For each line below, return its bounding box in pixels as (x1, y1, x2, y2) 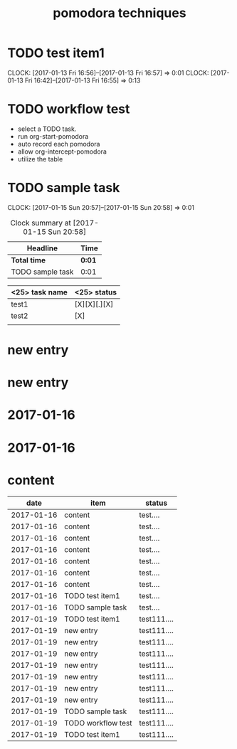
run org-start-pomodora (17, 132, 89, 140)
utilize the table (17, 154, 63, 163)
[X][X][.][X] (74, 299, 114, 309)
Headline (26, 243, 58, 253)
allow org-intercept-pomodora (17, 147, 107, 156)
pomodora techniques (53, 5, 186, 21)
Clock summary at (10, 218, 71, 228)
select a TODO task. (17, 124, 77, 133)
